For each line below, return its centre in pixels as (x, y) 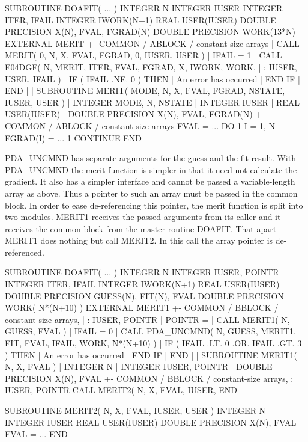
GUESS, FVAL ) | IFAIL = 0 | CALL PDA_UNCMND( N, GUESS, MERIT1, (150, 331)
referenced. (25, 252)
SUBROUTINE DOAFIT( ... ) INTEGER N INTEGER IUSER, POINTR (142, 272)
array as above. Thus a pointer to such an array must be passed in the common (151, 193)
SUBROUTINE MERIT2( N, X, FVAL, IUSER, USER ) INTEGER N (135, 410)
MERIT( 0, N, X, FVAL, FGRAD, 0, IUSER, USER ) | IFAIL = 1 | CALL (143, 55)
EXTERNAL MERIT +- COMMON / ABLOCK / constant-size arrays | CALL (152, 43)
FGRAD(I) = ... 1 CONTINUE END (73, 137)
